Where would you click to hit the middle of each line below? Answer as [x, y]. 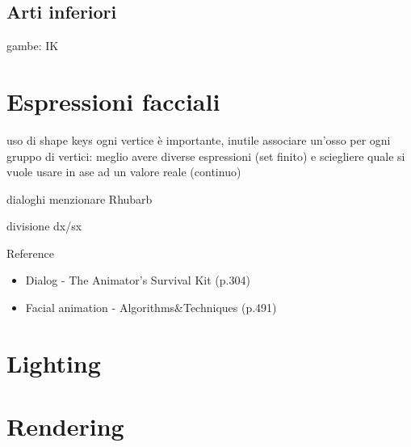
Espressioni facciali [113, 101]
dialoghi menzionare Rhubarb [80, 198]
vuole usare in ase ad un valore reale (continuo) [124, 172]
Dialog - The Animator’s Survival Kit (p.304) [138, 280]
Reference [30, 253]
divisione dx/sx [44, 226]
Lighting [54, 363]
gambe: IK [33, 46]
